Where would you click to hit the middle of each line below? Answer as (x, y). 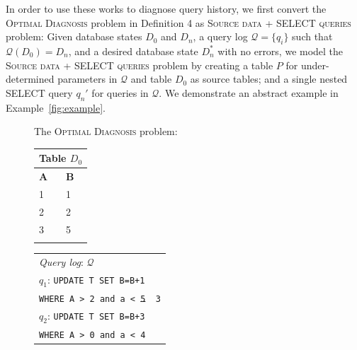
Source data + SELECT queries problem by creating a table (140, 65)
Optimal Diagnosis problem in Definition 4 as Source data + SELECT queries (178, 22)
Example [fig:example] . (56, 107)
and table (151, 79)
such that (312, 36)
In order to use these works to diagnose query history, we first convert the (166, 8)
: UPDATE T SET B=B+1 (96, 279)
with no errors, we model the (280, 51)
